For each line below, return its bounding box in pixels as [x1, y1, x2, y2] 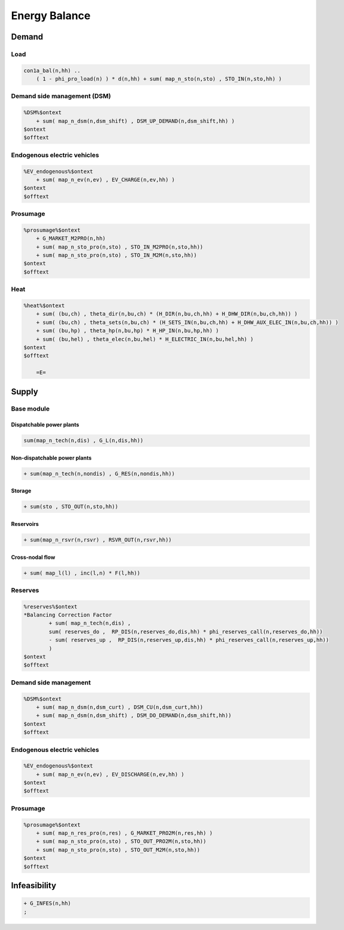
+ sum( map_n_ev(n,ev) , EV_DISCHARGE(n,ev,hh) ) [36, 771, 185, 778]
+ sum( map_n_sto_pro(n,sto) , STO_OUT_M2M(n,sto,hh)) [36, 846, 200, 853]
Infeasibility [11, 880, 57, 891]
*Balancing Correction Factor [23, 611, 112, 619]
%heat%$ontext [23, 302, 65, 309]
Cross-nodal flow [11, 553, 56, 561]
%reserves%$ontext [23, 603, 78, 610]
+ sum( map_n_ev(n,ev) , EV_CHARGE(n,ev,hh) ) [36, 176, 176, 183]
